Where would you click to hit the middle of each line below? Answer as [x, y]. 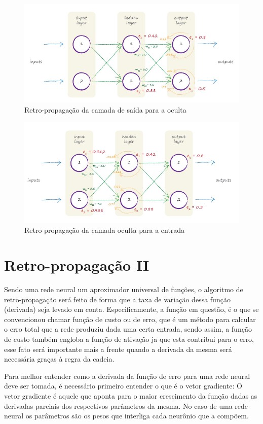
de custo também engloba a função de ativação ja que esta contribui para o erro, [129, 339]
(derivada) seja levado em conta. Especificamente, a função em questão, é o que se [131, 309]
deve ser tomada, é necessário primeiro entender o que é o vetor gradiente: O [123, 386]
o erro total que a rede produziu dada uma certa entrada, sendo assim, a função [128, 329]
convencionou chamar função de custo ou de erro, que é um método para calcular [130, 319]
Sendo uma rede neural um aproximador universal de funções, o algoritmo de [124, 289]
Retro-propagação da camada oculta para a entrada [105, 230]
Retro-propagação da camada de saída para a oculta [105, 110]
